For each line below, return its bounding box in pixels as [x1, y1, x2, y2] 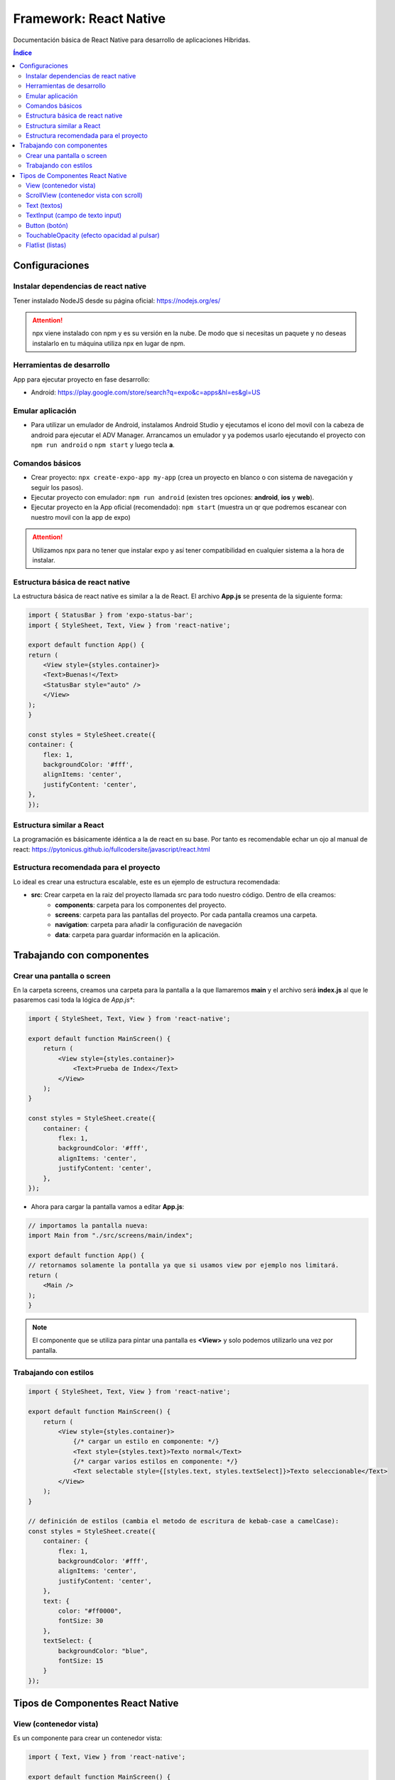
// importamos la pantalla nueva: [28, 1221, 148, 1230]
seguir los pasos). [31, 483, 84, 491]
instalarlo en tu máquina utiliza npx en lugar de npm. [32, 339, 185, 347]
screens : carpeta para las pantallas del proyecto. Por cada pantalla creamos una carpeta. [55, 911, 318, 918]
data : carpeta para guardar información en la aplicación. [55, 930, 220, 939]
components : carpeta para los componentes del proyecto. [55, 901, 227, 909]
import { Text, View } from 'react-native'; [28, 1753, 186, 1761]
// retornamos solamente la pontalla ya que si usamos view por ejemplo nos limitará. [28, 1261, 340, 1269]
